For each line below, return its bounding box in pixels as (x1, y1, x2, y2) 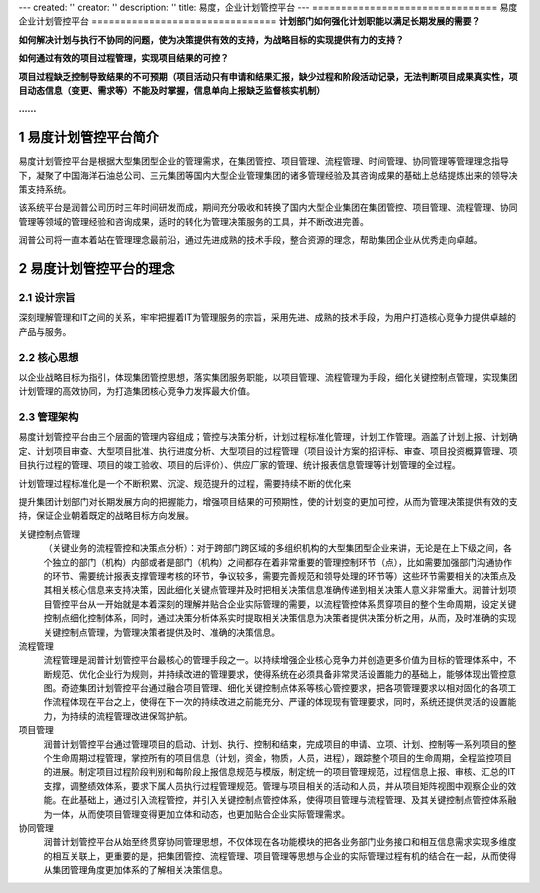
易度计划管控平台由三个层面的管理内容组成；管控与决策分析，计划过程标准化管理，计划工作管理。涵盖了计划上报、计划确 (18, 431, 518, 443)
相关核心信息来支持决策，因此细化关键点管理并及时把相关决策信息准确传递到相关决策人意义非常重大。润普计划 (51, 584, 508, 596)
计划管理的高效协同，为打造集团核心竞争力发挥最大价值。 (18, 385, 255, 397)
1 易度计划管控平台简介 (18, 129, 160, 146)
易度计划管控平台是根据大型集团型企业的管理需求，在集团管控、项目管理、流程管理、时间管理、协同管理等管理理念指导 (18, 155, 509, 167)
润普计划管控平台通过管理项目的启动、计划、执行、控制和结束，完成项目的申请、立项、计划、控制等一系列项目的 (43, 738, 508, 750)
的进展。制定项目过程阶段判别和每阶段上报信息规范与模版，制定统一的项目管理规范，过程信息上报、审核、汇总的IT (43, 766, 516, 778)
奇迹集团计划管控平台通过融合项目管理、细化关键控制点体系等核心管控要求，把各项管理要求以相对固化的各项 (60, 682, 508, 694)
